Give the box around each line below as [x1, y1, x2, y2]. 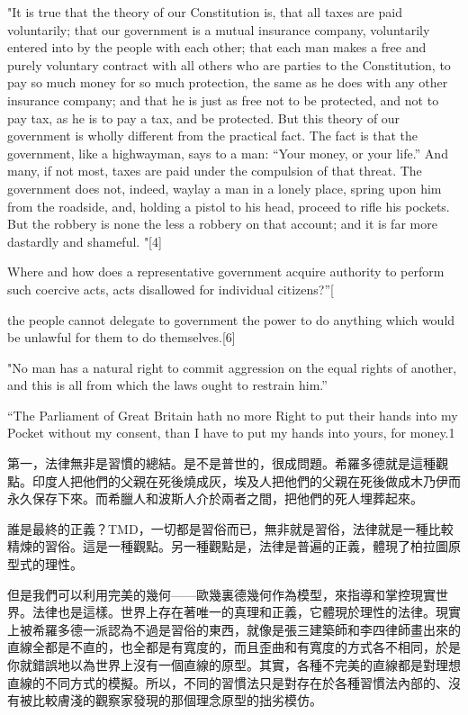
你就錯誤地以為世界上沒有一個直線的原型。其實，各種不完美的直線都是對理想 [7, 656, 461, 674]
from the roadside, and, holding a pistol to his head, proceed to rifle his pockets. [7, 196, 450, 215]
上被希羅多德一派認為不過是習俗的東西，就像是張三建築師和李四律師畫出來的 [7, 620, 461, 638]
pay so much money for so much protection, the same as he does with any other [7, 73, 448, 92]
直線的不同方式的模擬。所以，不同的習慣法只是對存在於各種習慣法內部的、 [7, 673, 448, 692]
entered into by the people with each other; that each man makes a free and [7, 38, 427, 57]
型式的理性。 [7, 555, 83, 574]
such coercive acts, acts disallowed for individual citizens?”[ [7, 279, 334, 298]
